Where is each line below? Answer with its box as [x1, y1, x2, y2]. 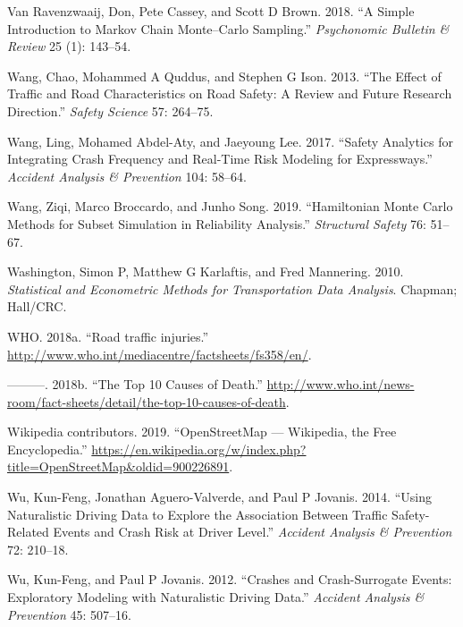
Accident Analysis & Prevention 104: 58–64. [7, 166, 247, 185]
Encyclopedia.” [7, 439, 88, 458]
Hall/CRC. [7, 297, 67, 316]
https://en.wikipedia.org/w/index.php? [91, 439, 307, 458]
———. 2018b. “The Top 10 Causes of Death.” [7, 375, 263, 394]
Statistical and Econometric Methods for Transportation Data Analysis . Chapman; [7, 279, 458, 298]
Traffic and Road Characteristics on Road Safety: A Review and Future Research [7, 84, 452, 103]
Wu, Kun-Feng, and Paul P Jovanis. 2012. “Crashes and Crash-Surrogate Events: [7, 570, 452, 589]
